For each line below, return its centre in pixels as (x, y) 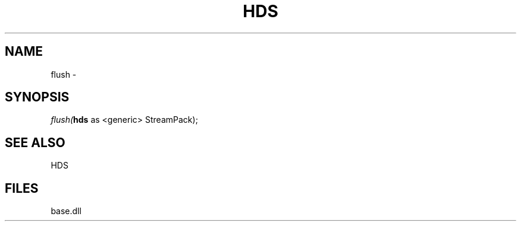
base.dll (66, 211)
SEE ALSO (35, 142)
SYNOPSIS (37, 97)
